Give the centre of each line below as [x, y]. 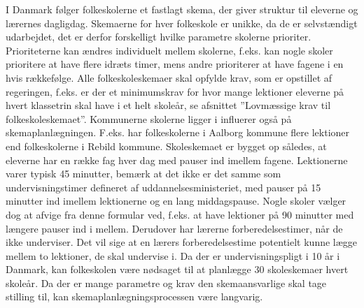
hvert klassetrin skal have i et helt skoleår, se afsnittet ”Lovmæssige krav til [168, 105]
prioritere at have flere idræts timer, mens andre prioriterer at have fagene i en [175, 64]
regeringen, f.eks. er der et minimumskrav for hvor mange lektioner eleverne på [175, 91]
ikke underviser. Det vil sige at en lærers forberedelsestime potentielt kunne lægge [182, 242]
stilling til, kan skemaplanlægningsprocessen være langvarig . [134, 296]
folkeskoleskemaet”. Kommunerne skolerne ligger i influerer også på [149, 118]
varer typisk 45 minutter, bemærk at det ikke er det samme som [143, 174]
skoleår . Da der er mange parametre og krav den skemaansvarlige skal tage [166, 283]
